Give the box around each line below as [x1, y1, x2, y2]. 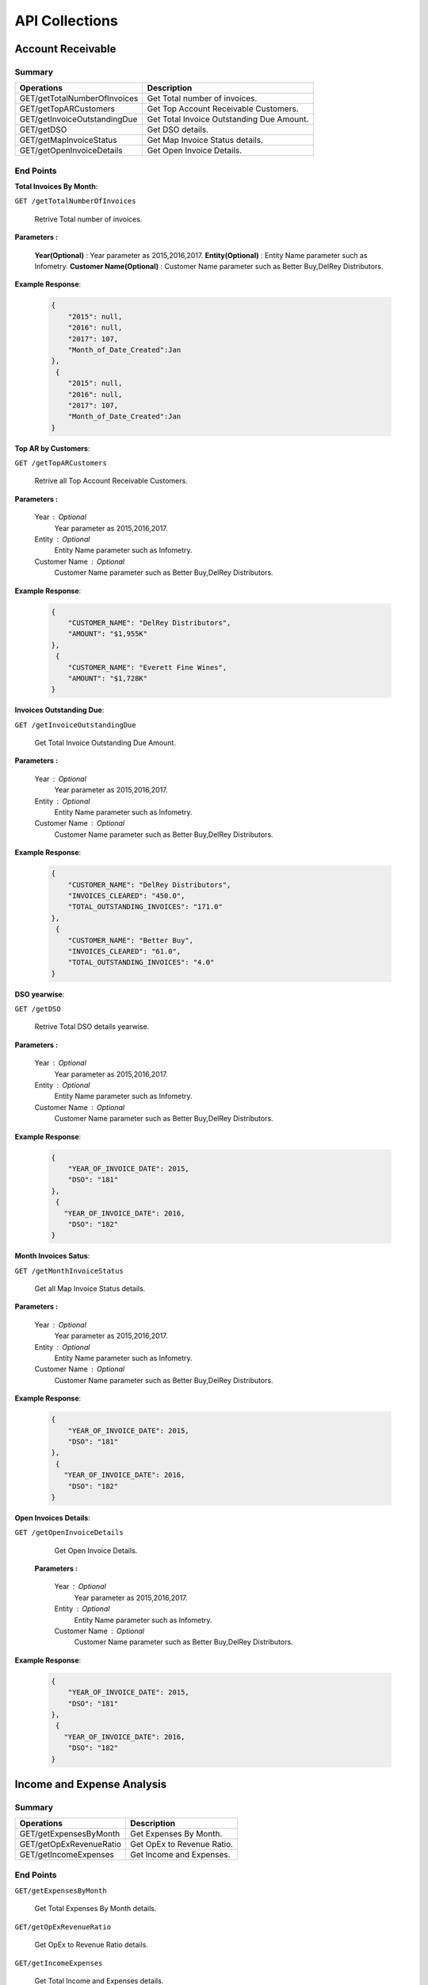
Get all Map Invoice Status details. [34, 1284, 146, 1293]
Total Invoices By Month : [14, 182, 98, 191]
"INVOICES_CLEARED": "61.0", [67, 946, 182, 956]
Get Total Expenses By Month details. [34, 1904, 157, 1914]
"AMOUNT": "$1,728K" [67, 673, 148, 683]
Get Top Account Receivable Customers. [147, 103, 299, 114]
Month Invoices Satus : [14, 1251, 90, 1261]
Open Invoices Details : [14, 1513, 90, 1522]
